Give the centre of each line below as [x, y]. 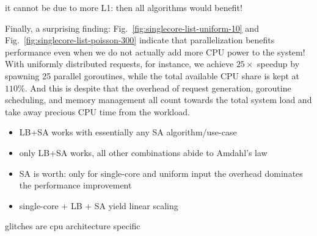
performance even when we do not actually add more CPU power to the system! [155, 52]
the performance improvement [75, 185]
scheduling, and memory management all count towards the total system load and [158, 100]
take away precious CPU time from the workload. [97, 111]
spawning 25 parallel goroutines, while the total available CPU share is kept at [152, 75]
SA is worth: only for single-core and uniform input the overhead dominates [161, 173]
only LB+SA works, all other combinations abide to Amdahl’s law [143, 152]
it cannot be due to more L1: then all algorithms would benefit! [124, 7]
